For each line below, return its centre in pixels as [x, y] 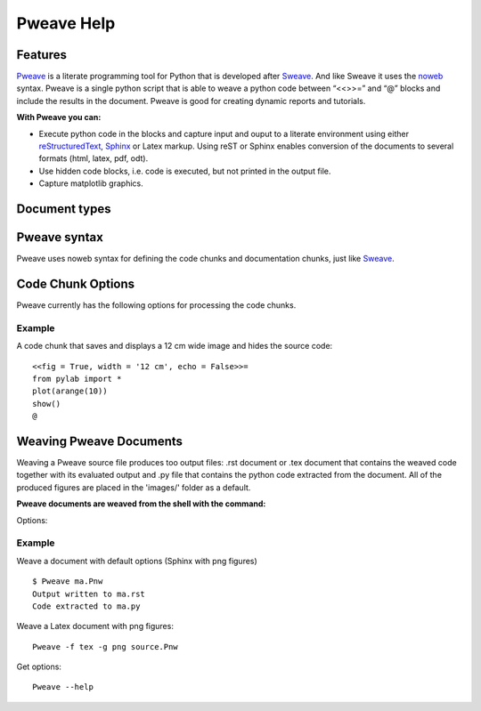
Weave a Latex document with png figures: [95, 626]
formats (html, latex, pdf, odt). [94, 158]
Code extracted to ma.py [86, 606]
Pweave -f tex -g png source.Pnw [105, 646]
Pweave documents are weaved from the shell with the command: [141, 504]
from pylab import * [77, 379]
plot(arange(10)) [70, 391]
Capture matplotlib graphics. [91, 183]
